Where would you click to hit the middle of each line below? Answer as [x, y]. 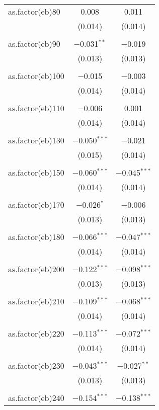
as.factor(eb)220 [36, 333]
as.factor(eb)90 [34, 44]
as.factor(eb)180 [36, 237]
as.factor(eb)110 [36, 108]
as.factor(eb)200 [36, 269]
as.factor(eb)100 [36, 76]
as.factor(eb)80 [34, 11]
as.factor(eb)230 [36, 365]
